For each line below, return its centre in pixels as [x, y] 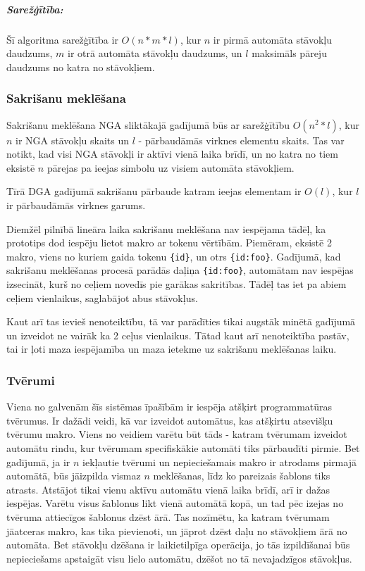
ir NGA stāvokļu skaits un [73, 140]
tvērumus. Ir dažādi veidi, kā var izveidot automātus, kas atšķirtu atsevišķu [170, 420]
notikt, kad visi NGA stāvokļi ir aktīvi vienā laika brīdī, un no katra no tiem [172, 154]
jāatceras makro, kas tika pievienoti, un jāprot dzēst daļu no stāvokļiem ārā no [177, 531]
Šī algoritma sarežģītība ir [62, 39]
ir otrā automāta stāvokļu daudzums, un [155, 53]
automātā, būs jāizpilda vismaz [74, 476]
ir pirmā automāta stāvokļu [273, 39]
